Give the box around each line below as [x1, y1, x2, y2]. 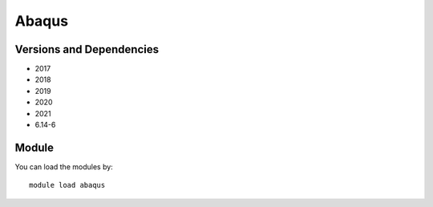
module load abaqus [29, 181, 106, 190]
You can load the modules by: [14, 161, 114, 172]
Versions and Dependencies [14, 43, 160, 56]
